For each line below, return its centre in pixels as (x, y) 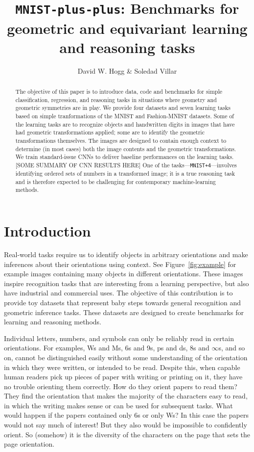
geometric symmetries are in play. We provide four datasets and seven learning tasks (123, 108)
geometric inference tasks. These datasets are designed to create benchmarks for (124, 312)
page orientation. (29, 444)
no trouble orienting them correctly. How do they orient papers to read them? (121, 386)
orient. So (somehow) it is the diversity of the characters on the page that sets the (127, 434)
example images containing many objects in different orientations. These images (124, 274)
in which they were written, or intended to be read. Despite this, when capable (122, 367)
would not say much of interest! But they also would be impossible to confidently (126, 425)
